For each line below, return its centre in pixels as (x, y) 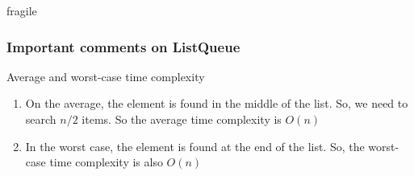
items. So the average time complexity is (182, 119)
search (41, 119)
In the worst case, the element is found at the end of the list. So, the (195, 146)
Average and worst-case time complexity (106, 76)
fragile (22, 10)
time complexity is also (106, 162)
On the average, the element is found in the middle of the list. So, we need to (217, 103)
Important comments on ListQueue (123, 46)
